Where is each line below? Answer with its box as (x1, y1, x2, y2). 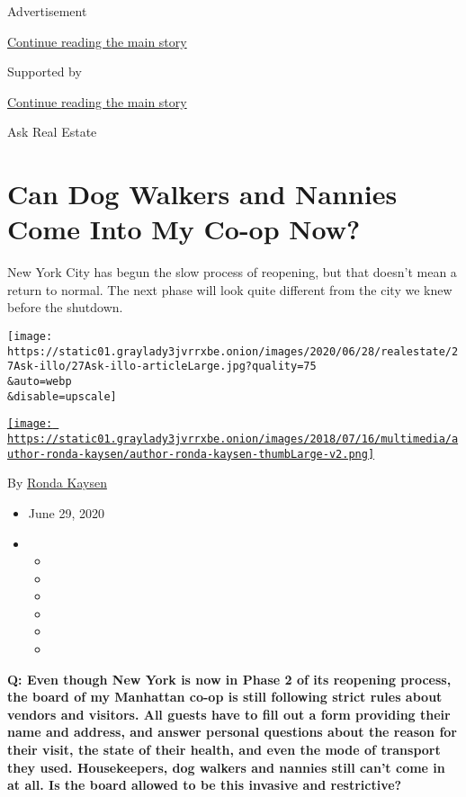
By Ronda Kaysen (7, 473, 107, 492)
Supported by (7, 62, 82, 81)
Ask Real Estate (7, 122, 97, 141)
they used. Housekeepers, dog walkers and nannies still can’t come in (7, 757, 445, 776)
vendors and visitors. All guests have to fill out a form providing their (7, 704, 451, 723)
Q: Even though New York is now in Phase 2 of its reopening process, (7, 669, 452, 688)
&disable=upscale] (7, 390, 117, 403)
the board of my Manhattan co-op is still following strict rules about (7, 687, 443, 706)
